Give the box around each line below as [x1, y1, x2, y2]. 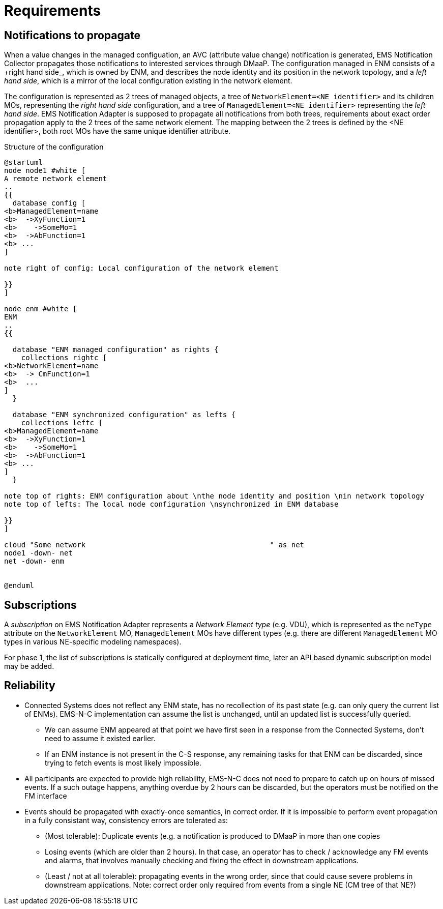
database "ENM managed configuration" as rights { [12, 345, 219, 354]
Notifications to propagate [4, 28, 140, 42]
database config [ [12, 199, 86, 208]
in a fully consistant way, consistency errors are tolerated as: [24, 815, 228, 825]
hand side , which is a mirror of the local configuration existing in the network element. [4, 76, 292, 85]
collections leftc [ [21, 419, 103, 427]
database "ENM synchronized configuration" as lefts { [12, 410, 236, 419]
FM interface [24, 791, 67, 800]
